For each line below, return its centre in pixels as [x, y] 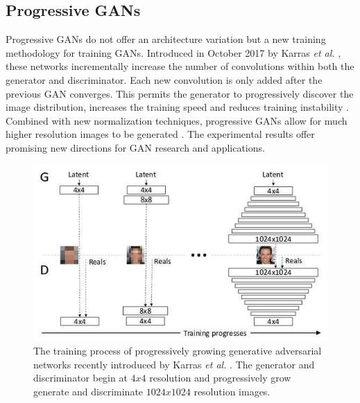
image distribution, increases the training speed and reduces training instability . [177, 107]
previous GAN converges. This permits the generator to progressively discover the [180, 93]
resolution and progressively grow [220, 378]
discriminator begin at [80, 378]
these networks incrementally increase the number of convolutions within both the [180, 66]
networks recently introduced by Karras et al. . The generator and [174, 364]
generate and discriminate [88, 391]
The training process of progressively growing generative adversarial [178, 351]
